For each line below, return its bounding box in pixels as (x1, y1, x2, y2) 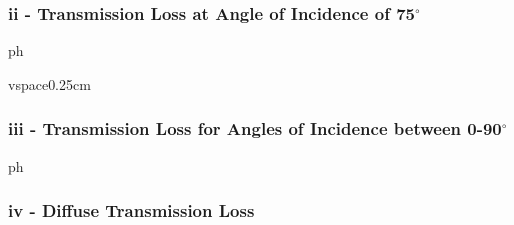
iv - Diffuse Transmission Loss (8, 198, 255, 223)
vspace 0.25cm (8, 73, 91, 94)
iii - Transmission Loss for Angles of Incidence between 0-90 (8, 116, 502, 141)
